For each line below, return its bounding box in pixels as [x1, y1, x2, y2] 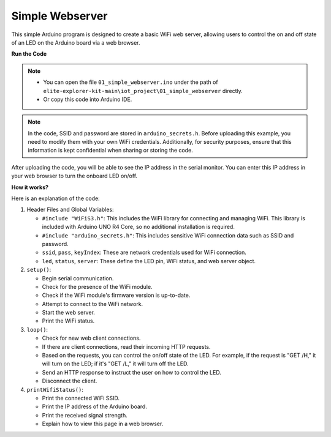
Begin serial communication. [42, 274, 114, 282]
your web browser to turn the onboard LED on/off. [11, 172, 138, 180]
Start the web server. [42, 309, 95, 316]
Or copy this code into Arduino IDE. [43, 95, 132, 103]
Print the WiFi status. [42, 317, 95, 324]
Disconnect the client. [42, 377, 97, 385]
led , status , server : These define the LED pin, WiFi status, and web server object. [42, 257, 256, 264]
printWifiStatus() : [26, 386, 84, 393]
